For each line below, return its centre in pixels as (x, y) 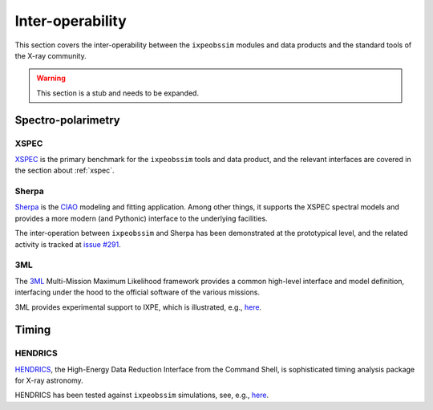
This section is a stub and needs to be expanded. (118, 93)
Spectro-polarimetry (67, 120)
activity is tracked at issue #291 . (68, 244)
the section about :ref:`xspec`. (65, 170)
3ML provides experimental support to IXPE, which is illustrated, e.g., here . (138, 307)
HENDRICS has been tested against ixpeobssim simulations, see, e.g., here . (142, 395)
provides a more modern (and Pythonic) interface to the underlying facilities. (141, 218)
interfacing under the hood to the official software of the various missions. (138, 292)
